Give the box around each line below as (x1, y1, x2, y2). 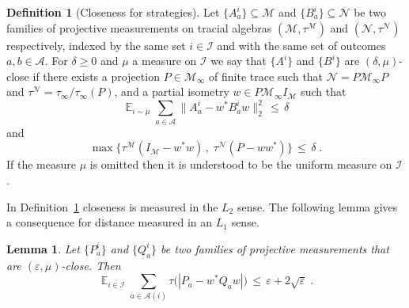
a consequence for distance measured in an (6, 214, 213, 230)
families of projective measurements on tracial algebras (6, 19, 272, 36)
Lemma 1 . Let (6, 240, 80, 257)
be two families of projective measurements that (161, 240, 389, 257)
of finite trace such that (209, 67, 324, 84)
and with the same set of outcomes (217, 36, 386, 53)
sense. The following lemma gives (237, 198, 398, 215)
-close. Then (61, 257, 121, 273)
